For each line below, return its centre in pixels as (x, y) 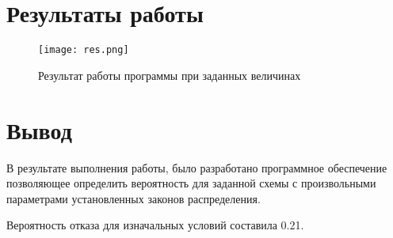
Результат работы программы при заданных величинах (170, 75)
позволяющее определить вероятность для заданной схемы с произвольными (191, 183)
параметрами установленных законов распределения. (134, 198)
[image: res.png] (84, 50)
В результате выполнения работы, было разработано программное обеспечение (197, 167)
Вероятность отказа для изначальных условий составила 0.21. (155, 225)
